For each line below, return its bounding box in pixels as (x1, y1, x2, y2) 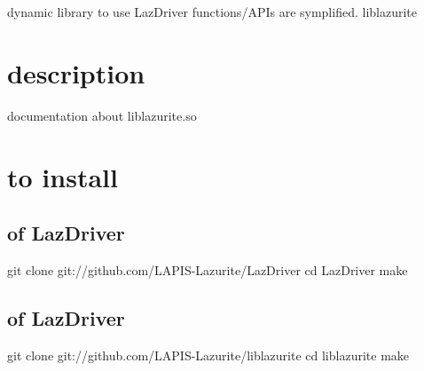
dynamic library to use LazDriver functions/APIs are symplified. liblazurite (7, 3, 417, 20)
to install (7, 158, 118, 194)
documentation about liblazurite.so (7, 106, 197, 124)
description (7, 54, 145, 91)
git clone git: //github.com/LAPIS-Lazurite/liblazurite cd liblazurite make (7, 345, 410, 364)
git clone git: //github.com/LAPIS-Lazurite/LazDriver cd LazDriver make (7, 260, 408, 279)
